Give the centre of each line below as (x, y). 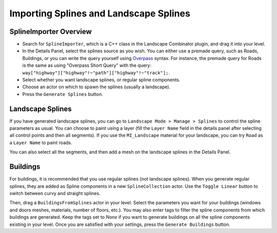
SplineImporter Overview (51, 32)
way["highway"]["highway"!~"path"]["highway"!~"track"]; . (96, 72)
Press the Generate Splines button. (63, 94)
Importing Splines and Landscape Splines (100, 13)
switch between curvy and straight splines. (55, 193)
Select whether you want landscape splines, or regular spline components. (101, 80)
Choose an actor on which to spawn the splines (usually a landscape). (96, 87)
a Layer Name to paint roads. (41, 142)
